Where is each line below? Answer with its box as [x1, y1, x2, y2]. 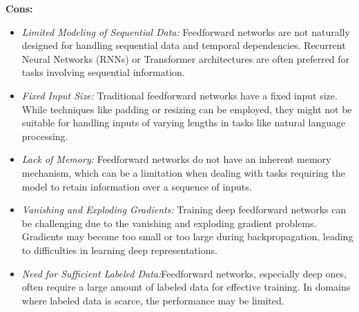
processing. [21, 128, 68, 143]
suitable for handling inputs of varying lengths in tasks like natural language [21, 115, 346, 130]
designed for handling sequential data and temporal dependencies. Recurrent [21, 38, 346, 52]
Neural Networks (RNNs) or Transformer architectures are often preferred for [21, 51, 350, 66]
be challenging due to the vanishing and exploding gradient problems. [21, 215, 317, 230]
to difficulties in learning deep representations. [21, 242, 217, 257]
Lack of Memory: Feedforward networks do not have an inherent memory [21, 152, 331, 166]
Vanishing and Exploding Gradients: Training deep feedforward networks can [21, 202, 347, 217]
